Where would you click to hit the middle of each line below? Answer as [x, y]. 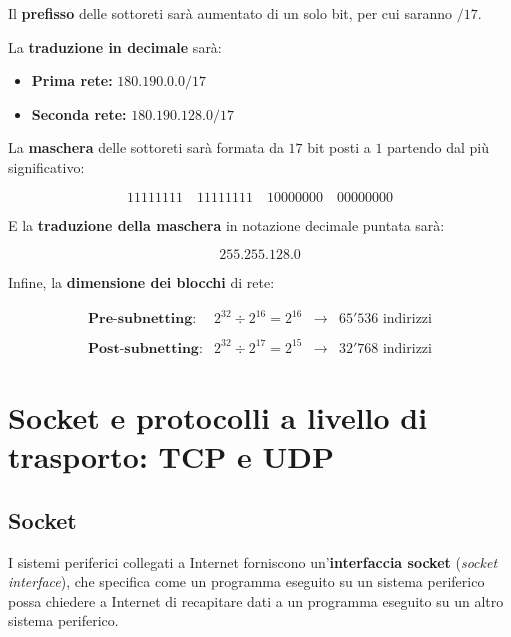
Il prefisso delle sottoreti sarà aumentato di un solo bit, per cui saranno [230, 13]
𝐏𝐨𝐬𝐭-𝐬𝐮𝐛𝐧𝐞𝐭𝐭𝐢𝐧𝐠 [143, 348]
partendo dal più [438, 147]
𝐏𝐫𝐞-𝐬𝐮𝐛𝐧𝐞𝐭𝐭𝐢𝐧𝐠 [140, 319]
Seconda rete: [79, 113]
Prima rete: [72, 80]
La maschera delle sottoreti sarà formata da [146, 147]
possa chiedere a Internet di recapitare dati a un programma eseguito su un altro [256, 600]
